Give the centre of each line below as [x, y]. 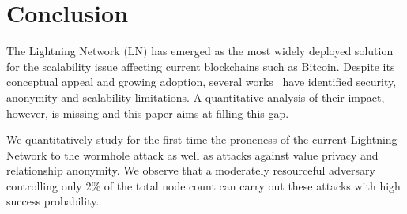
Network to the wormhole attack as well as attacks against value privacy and [192, 154]
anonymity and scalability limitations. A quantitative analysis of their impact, [196, 97]
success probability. [53, 201]
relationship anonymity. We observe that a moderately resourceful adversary [191, 170]
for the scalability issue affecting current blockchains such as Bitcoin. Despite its [201, 66]
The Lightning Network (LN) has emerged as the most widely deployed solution [200, 51]
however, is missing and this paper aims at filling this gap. [148, 113]
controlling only [44, 185]
